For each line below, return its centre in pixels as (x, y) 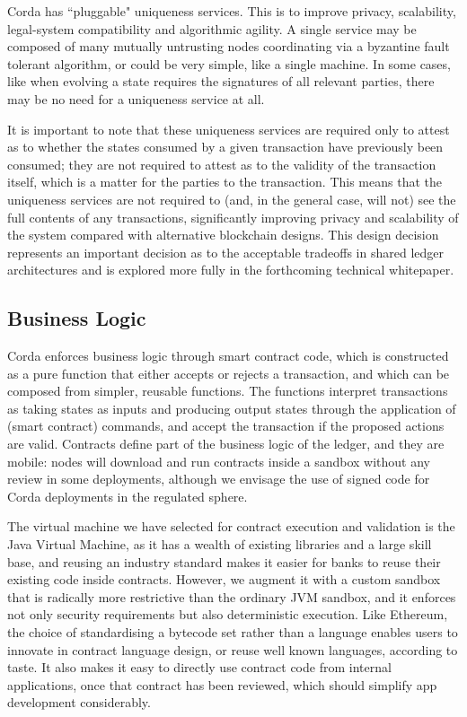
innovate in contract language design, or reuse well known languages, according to (233, 649)
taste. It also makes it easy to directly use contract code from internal (199, 667)
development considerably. (79, 702)
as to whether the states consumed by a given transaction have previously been (225, 147)
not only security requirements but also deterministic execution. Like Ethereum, (228, 614)
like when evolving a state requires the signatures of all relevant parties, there (221, 81)
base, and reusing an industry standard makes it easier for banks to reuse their (224, 561)
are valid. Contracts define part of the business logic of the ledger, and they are (226, 444)
